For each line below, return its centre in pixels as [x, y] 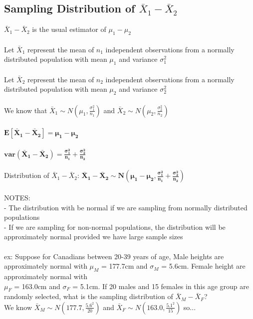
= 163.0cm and [37, 286]
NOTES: [17, 198]
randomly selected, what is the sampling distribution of [89, 296]
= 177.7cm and [125, 266]
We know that [26, 110]
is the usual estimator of [69, 29]
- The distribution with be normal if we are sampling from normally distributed [126, 207]
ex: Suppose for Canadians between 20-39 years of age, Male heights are [114, 256]
